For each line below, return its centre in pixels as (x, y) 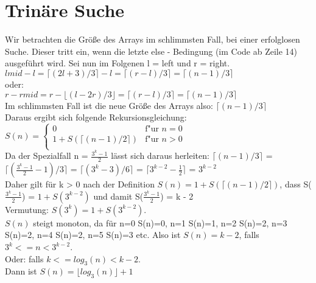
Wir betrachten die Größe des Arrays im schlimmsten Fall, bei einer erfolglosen (153, 39)
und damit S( (118, 196)
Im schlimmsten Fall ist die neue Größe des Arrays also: (109, 105)
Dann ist (21, 271)
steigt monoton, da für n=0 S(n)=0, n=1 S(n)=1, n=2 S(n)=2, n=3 (160, 222)
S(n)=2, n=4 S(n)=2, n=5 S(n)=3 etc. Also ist (93, 235)
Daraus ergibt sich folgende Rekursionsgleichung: (96, 117)
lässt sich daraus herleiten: (160, 155)
